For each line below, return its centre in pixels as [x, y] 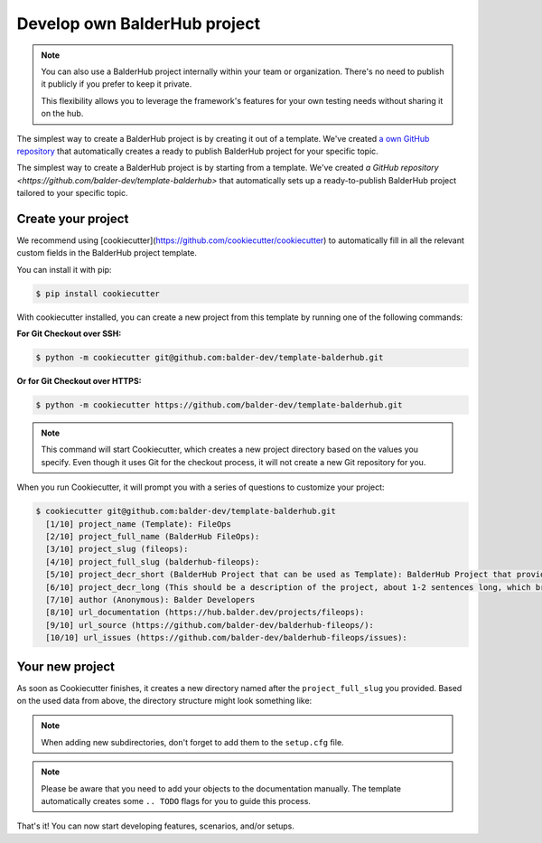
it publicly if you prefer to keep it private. [117, 84]
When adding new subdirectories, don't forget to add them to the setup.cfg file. [192, 742]
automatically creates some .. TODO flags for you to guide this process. [176, 801]
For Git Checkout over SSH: [69, 333]
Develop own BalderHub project [139, 23]
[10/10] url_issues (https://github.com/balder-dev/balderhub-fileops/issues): [227, 638]
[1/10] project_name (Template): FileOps [139, 524]
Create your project [73, 218]
